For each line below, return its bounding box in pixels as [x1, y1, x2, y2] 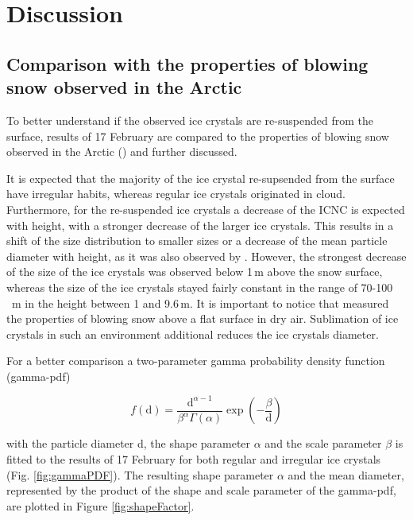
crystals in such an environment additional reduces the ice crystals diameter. [6, 325, 379, 342]
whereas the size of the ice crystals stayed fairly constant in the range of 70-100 [6, 278, 393, 295]
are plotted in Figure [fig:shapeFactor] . [6, 497, 195, 514]
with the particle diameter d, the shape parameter [6, 435, 251, 452]
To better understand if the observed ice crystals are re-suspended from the [6, 111, 373, 128]
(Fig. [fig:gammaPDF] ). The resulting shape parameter [6, 466, 274, 483]
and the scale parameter [264, 435, 382, 452]
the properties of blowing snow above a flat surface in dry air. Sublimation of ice [6, 310, 399, 327]
